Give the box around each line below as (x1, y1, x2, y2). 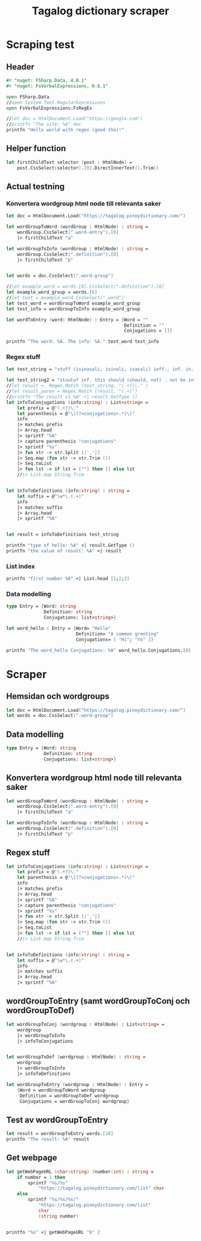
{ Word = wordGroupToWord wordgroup (17, 1087, 106, 1093)
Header (6, 62, 35, 72)
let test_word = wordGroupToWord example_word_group (6, 300, 141, 306)
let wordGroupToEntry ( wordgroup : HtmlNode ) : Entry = (6, 1081, 148, 1087)
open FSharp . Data (6, 94, 50, 100)
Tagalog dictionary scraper (32, 4, 169, 18)
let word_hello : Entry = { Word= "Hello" (6, 625, 111, 632)
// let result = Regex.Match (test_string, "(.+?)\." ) (6, 383, 148, 389)
